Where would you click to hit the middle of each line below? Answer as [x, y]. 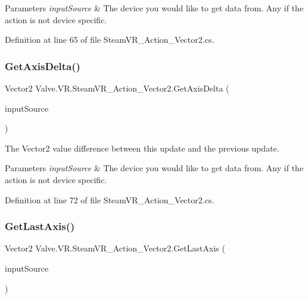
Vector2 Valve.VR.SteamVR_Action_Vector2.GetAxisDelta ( [117, 88]
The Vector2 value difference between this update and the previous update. [142, 148]
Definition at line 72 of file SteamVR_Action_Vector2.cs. [110, 199]
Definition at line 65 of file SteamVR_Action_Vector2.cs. [110, 40]
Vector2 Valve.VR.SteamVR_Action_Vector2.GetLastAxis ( [115, 248]
